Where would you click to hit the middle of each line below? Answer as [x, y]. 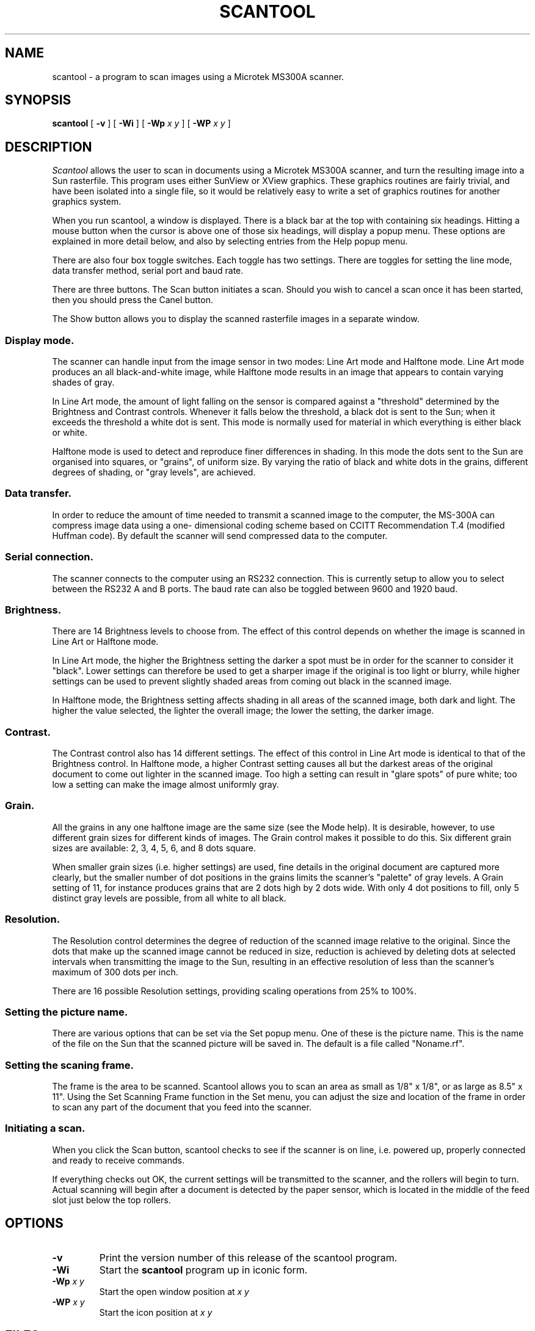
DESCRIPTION [49, 147]
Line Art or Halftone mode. [105, 642]
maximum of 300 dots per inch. [115, 972]
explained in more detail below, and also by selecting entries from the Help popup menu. [230, 241]
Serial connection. [49, 557]
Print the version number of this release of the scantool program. [248, 1257]
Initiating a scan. [45, 1128]
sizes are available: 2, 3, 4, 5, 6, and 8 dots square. [154, 848]
